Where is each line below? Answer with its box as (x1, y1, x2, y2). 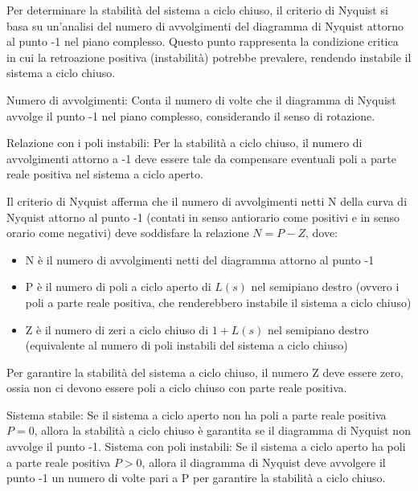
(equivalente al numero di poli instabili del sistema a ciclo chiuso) (25, 337, 348, 354)
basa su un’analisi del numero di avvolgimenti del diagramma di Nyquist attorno (6, 17, 404, 34)
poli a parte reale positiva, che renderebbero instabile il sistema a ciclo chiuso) (25, 293, 412, 310)
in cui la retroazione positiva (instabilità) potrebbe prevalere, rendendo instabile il (6, 48, 412, 65)
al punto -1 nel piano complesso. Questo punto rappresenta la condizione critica (6, 33, 399, 50)
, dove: (305, 224, 338, 241)
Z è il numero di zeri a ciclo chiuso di (25, 321, 209, 338)
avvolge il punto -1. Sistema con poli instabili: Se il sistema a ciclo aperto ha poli (6, 438, 406, 455)
